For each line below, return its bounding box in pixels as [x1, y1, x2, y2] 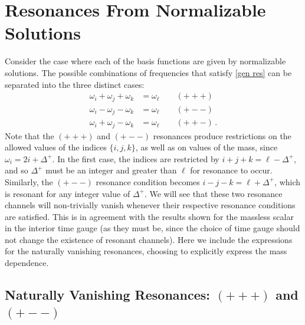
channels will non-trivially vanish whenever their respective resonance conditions [5, 199, 296, 211]
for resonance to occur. [190, 164, 273, 176]
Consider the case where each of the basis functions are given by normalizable [5, 55, 286, 67]
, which [274, 175, 301, 188]
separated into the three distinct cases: [5, 78, 145, 90]
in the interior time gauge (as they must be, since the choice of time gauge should [5, 222, 300, 234]
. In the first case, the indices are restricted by [52, 152, 219, 165]
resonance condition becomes [96, 175, 200, 188]
